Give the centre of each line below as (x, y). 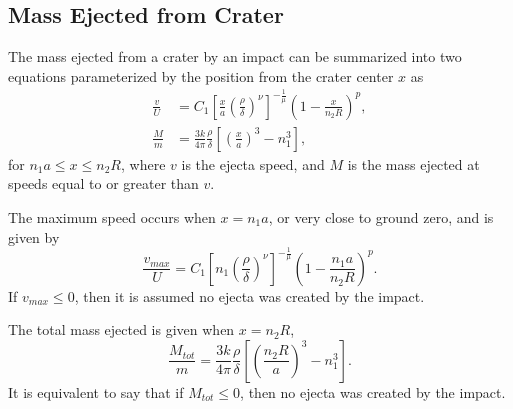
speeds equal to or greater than (103, 183)
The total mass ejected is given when (121, 329)
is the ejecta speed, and (253, 163)
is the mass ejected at (413, 163)
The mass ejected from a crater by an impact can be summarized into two (235, 56)
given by (34, 236)
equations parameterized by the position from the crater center (201, 75)
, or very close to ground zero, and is (381, 217)
